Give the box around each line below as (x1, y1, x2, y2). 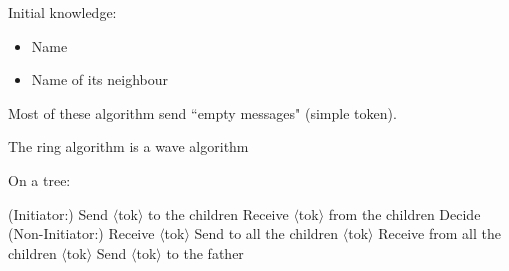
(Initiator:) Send (8, 203, 109, 224)
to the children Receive (148, 203, 289, 224)
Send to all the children (194, 223, 339, 244)
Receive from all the (378, 223, 501, 244)
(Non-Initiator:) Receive (8, 223, 155, 244)
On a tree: (8, 169, 71, 190)
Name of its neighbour (31, 69, 169, 90)
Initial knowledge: (8, 2, 117, 22)
